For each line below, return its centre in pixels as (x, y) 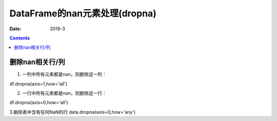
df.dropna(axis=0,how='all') (39, 103)
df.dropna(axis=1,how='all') (38, 84)
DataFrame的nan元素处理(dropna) (83, 13)
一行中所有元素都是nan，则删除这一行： (65, 93)
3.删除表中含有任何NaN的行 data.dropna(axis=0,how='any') (73, 112)
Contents (20, 38)
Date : (15, 29)
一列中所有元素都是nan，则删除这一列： (65, 74)
